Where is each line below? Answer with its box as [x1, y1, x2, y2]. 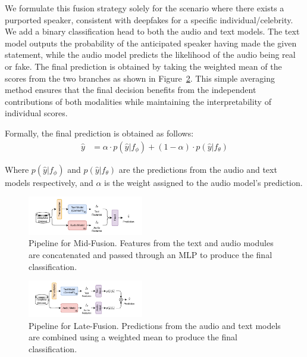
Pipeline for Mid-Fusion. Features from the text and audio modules [29, 237, 274, 249]
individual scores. [5, 107, 68, 119]
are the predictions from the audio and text [118, 163, 277, 175]
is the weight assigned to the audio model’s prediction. [104, 176, 303, 188]
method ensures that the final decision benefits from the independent [5, 83, 256, 96]
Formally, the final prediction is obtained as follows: [5, 126, 194, 139]
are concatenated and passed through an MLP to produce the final [29, 249, 272, 261]
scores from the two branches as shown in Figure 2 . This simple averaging [5, 72, 275, 84]
